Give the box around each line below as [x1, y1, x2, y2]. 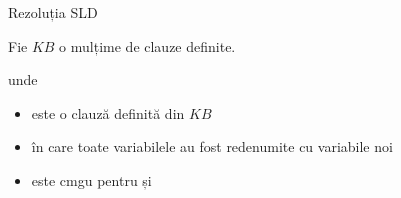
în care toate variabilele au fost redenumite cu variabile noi [31, 136, 393, 157]
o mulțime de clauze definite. [59, 35, 236, 56]
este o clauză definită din [31, 102, 185, 123]
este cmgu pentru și [31, 169, 152, 190]
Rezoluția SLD [8, 2, 98, 22]
